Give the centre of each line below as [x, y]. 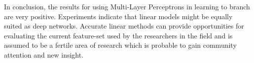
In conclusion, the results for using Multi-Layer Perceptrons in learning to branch [127, 6]
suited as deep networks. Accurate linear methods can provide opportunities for [124, 26]
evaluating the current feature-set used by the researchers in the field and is [118, 35]
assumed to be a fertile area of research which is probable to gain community [120, 45]
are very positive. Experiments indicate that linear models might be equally [118, 16]
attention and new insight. [44, 54]
